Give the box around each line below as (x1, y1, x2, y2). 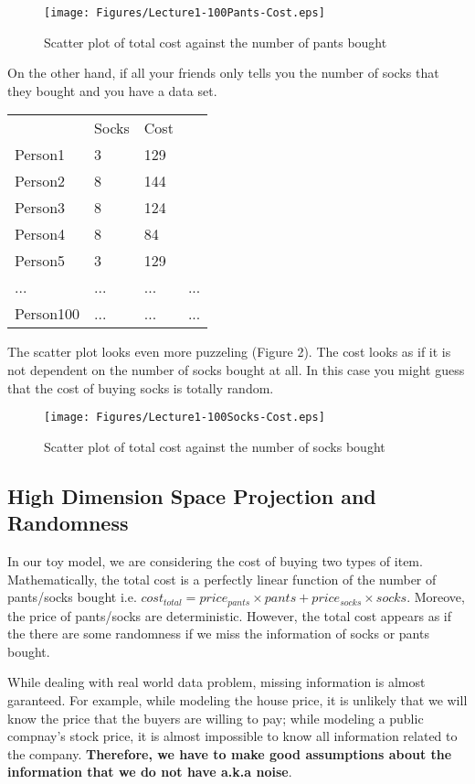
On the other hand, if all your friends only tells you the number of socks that (7, 63, 439, 82)
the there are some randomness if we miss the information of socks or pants (7, 624, 429, 643)
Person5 (15, 250, 66, 272)
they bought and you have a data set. (7, 81, 217, 100)
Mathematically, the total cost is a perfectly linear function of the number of (7, 569, 437, 588)
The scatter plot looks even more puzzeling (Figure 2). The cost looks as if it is (7, 342, 451, 361)
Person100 (15, 303, 80, 325)
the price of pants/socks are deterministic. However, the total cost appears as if (7, 606, 452, 625)
